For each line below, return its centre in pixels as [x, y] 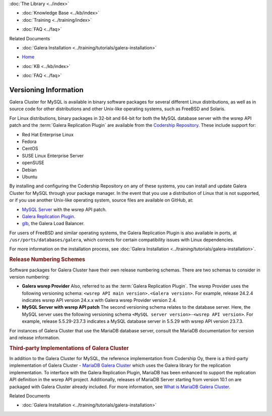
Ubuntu [30, 177]
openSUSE [33, 163]
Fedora [29, 142]
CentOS [30, 149]
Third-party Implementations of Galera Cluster [69, 348]
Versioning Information [47, 90]
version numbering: [29, 276]
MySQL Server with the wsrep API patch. [64, 210]
